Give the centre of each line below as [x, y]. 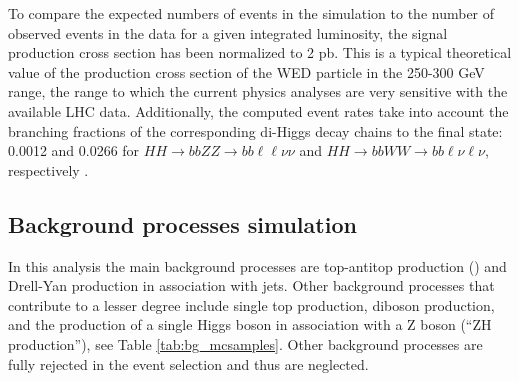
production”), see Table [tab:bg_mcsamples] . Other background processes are [245, 343]
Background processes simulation [182, 223]
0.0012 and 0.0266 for [74, 150]
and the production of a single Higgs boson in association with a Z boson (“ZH [250, 324]
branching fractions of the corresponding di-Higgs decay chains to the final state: [255, 130]
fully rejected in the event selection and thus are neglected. [188, 363]
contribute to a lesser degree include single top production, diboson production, [251, 304]
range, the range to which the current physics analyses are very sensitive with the [258, 91]
